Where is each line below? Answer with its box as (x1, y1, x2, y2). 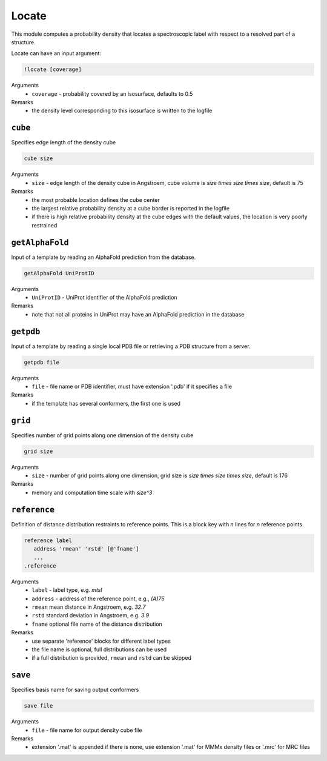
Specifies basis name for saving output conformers (11, 686, 139, 694)
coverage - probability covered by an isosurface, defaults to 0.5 (31, 90, 193, 97)
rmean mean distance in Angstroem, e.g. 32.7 (31, 603, 146, 611)
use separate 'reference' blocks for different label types (31, 637, 171, 645)
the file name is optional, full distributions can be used (31, 646, 167, 653)
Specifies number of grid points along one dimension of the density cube (11, 431, 194, 439)
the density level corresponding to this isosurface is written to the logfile (31, 107, 213, 115)
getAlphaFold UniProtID (24, 270, 95, 277)
